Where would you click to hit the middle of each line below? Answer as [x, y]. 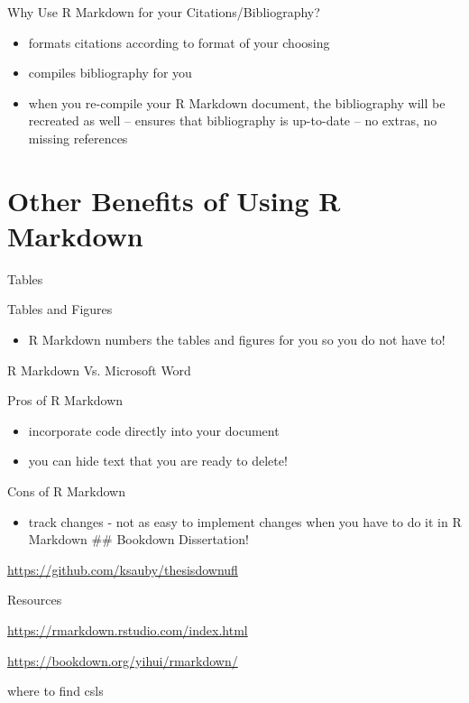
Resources [35, 600]
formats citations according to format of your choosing [179, 42]
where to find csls [55, 691]
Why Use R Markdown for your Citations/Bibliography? [164, 12]
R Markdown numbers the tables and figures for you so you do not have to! [237, 340]
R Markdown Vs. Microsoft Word [99, 370]
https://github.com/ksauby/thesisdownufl [123, 569]
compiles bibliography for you [110, 73]
